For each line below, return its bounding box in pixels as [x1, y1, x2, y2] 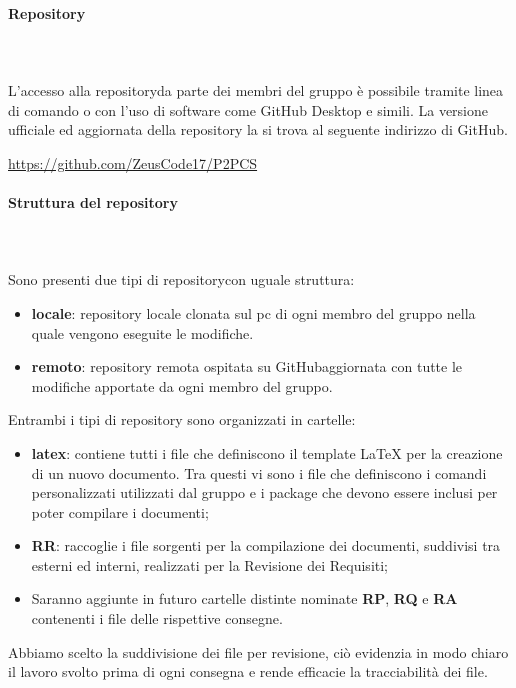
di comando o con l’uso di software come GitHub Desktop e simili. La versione [8, 99, 489, 120]
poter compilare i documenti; [31, 501, 209, 522]
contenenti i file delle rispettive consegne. [31, 608, 283, 629]
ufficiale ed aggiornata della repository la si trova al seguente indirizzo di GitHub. [8, 119, 508, 140]
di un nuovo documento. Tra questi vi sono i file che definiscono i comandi [31, 462, 487, 483]
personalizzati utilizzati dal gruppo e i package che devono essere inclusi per [31, 482, 498, 503]
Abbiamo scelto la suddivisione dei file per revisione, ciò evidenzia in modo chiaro [8, 641, 509, 662]
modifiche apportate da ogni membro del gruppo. [31, 375, 333, 396]
